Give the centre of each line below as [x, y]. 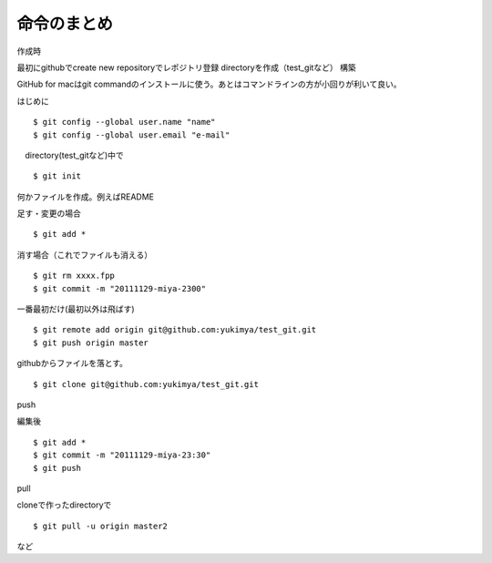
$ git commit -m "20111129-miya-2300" [120, 288]
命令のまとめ [65, 24]
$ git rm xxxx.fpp [74, 276]
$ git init [57, 176]
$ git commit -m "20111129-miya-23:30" [122, 455]
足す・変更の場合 [49, 213]
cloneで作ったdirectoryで [64, 505]
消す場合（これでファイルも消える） [85, 254]
